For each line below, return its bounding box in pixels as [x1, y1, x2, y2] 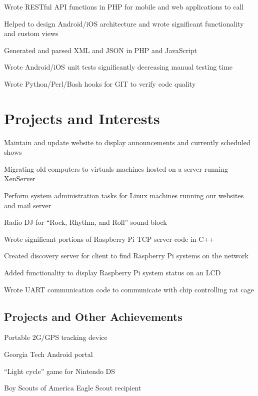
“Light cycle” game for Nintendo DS [4, 365, 115, 376]
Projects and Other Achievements [4, 308, 182, 324]
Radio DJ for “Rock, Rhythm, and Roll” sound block [4, 217, 167, 227]
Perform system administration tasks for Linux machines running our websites [4, 190, 244, 201]
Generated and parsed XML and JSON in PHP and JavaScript [4, 45, 197, 55]
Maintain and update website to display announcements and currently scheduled [4, 137, 250, 147]
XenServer [4, 173, 35, 184]
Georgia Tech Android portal [4, 349, 93, 359]
